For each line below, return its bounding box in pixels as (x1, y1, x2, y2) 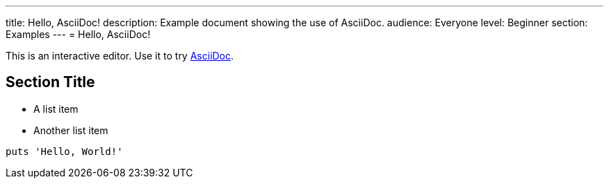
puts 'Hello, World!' (6, 145, 123, 157)
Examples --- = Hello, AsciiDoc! (6, 28, 151, 40)
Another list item (33, 124, 108, 136)
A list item (33, 102, 79, 115)
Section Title (6, 73, 95, 91)
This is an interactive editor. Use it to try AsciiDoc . (6, 50, 234, 62)
